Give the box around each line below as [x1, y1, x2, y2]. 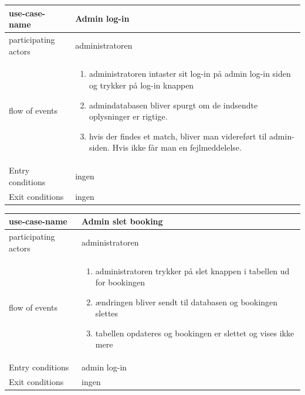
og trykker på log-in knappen [89, 79, 194, 91]
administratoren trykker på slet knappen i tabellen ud [95, 264, 290, 277]
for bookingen [95, 276, 145, 288]
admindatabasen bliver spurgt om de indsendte [89, 98, 258, 111]
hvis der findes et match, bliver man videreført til [89, 130, 267, 142]
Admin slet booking [82, 215, 163, 227]
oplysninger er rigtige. [89, 110, 168, 122]
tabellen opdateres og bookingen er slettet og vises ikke [95, 326, 294, 339]
